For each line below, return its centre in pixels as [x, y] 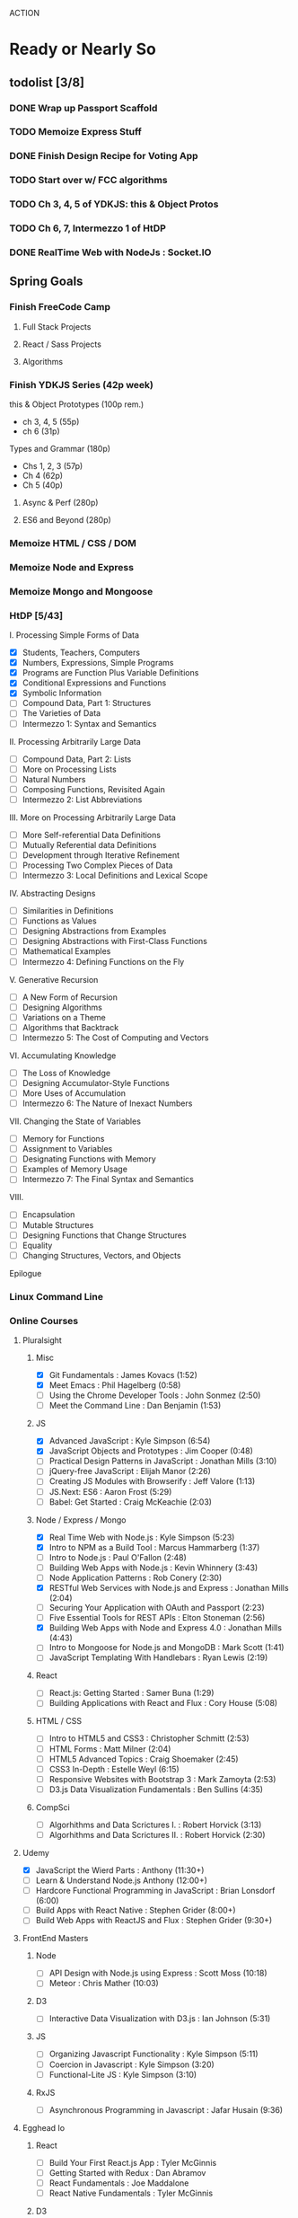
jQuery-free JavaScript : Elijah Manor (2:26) [130, 1471]
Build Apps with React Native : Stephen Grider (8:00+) [136, 1910]
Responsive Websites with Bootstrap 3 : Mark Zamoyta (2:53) [162, 1779]
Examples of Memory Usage [75, 1169]
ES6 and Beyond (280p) [67, 520]
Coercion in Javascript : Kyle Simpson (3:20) [132, 2064]
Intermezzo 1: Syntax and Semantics [89, 723]
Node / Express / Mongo [81, 1520]
